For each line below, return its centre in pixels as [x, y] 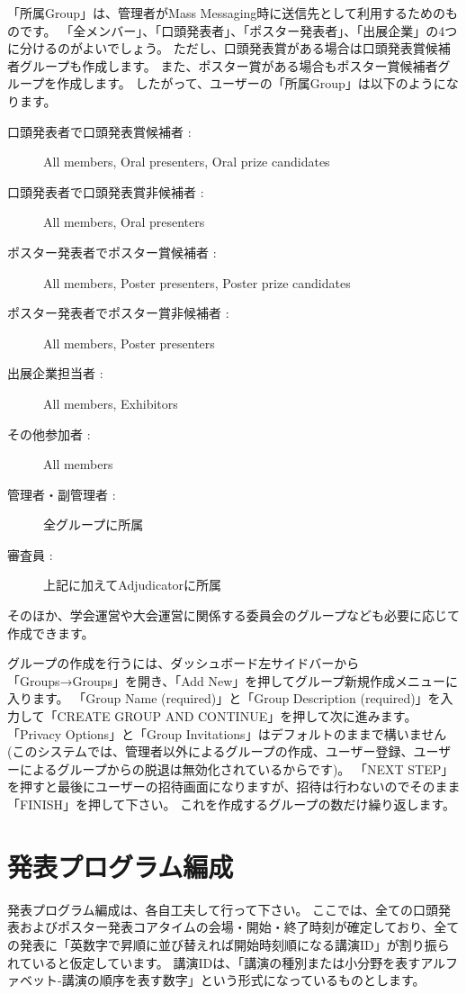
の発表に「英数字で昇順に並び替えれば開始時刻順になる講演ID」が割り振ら [229, 944]
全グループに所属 [94, 524]
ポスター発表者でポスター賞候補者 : [112, 252]
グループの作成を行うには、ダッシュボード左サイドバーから [184, 663]
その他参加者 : [49, 434]
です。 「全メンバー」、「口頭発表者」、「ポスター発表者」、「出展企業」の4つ [238, 30]
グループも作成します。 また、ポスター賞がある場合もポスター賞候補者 [229, 65]
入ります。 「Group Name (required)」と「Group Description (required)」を [224, 698]
